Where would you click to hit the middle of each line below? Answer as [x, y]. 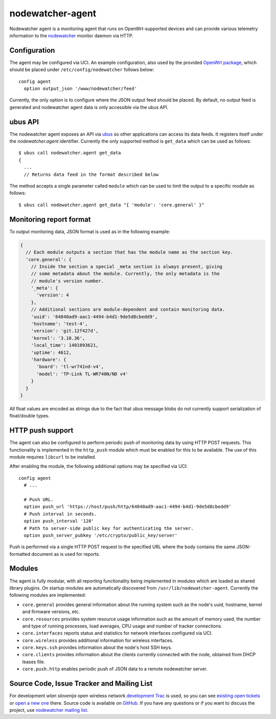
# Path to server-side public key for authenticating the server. [109, 528]
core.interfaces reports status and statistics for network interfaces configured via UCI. [117, 633]
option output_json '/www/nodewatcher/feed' [80, 89]
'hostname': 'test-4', [59, 324]
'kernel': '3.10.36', [58, 338]
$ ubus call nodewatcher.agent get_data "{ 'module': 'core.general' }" [111, 205]
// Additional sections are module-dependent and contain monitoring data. [128, 310]
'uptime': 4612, [51, 352]
